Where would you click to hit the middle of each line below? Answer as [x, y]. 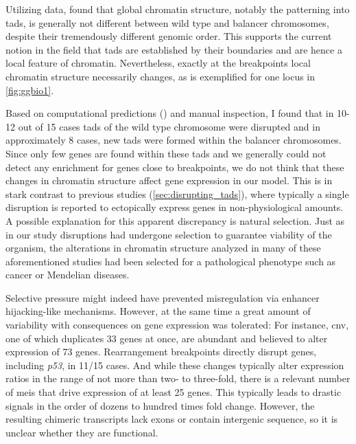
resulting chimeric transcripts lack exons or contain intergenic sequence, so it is [172, 419]
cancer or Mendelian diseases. [68, 275]
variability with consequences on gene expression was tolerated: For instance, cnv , [177, 325]
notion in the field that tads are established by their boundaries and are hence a [174, 49]
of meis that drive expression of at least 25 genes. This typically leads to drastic [174, 392]
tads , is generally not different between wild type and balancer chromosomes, [167, 22]
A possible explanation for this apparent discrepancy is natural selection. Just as [175, 220]
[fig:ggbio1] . [30, 90]
